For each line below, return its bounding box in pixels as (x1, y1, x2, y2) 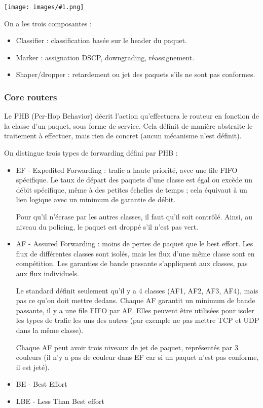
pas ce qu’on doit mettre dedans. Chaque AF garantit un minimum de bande (16, 295, 255, 306)
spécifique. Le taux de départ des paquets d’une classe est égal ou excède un (16, 174, 252, 185)
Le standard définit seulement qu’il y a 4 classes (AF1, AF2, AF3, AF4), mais (16, 285, 258, 295)
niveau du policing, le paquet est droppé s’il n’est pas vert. (16, 221, 199, 232)
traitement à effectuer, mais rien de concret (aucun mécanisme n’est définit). (4, 130, 242, 141)
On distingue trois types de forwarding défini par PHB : (4, 147, 178, 158)
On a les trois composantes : (4, 18, 92, 28)
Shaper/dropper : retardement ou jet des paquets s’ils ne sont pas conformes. (16, 69, 255, 80)
